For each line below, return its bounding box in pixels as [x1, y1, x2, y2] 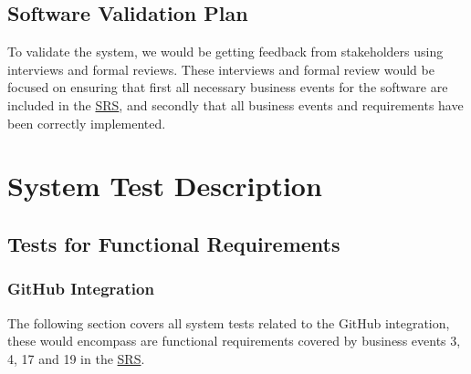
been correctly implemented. [7, 113, 166, 132]
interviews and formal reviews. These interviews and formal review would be [7, 59, 434, 78]
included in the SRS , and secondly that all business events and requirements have [7, 95, 464, 114]
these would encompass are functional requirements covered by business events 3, [7, 331, 461, 350]
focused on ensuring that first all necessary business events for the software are [7, 78, 448, 97]
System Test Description [7, 167, 322, 204]
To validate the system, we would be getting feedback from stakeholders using [7, 42, 444, 61]
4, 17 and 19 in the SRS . [7, 348, 145, 368]
